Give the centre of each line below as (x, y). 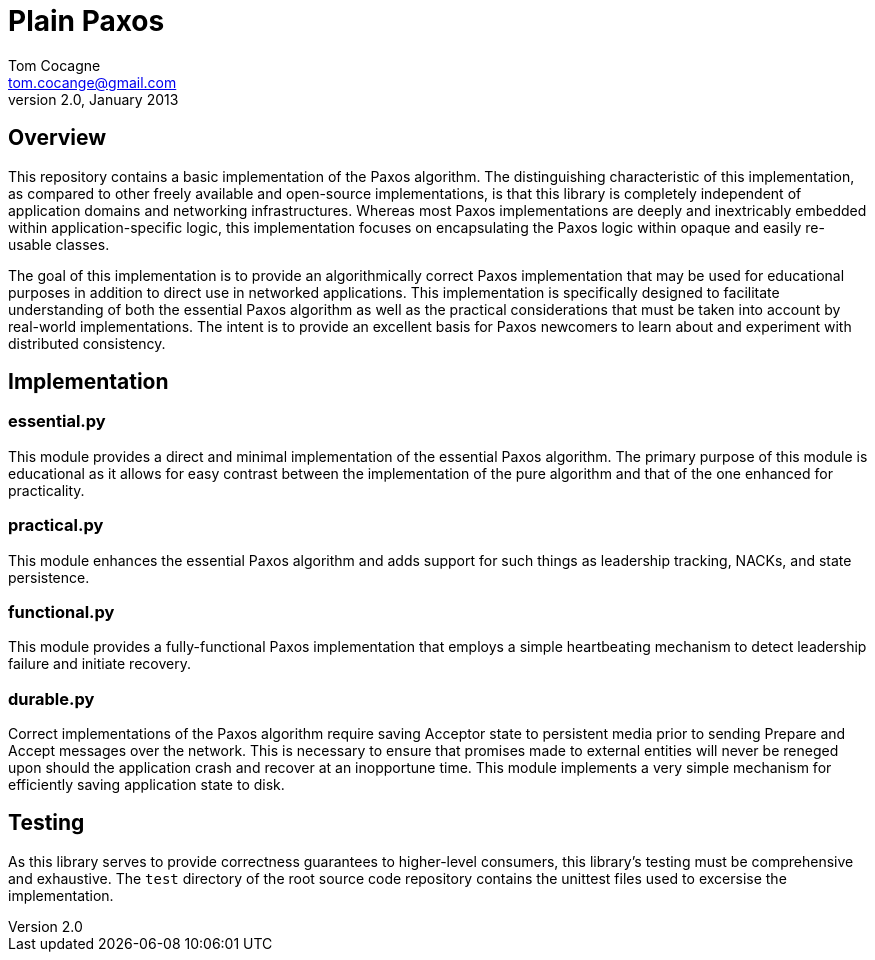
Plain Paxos (86, 21)
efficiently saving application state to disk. (146, 785)
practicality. (46, 490)
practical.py (56, 525)
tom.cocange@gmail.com (92, 82)
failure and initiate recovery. (99, 664)
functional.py (61, 611)
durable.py (51, 698)
